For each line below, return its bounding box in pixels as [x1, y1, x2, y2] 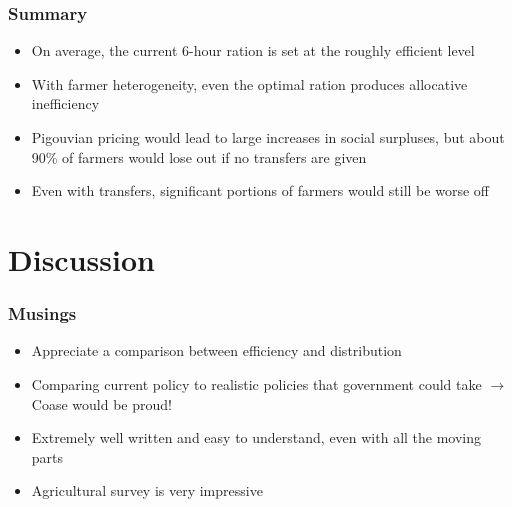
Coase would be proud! [31, 393, 172, 414]
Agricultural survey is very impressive [31, 480, 263, 501]
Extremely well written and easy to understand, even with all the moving [31, 427, 482, 448]
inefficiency [31, 93, 100, 114]
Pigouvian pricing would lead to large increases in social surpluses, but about [31, 127, 505, 147]
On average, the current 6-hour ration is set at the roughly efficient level [31, 40, 475, 61]
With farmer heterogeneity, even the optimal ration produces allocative [31, 73, 468, 94]
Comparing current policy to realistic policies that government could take [31, 373, 482, 394]
